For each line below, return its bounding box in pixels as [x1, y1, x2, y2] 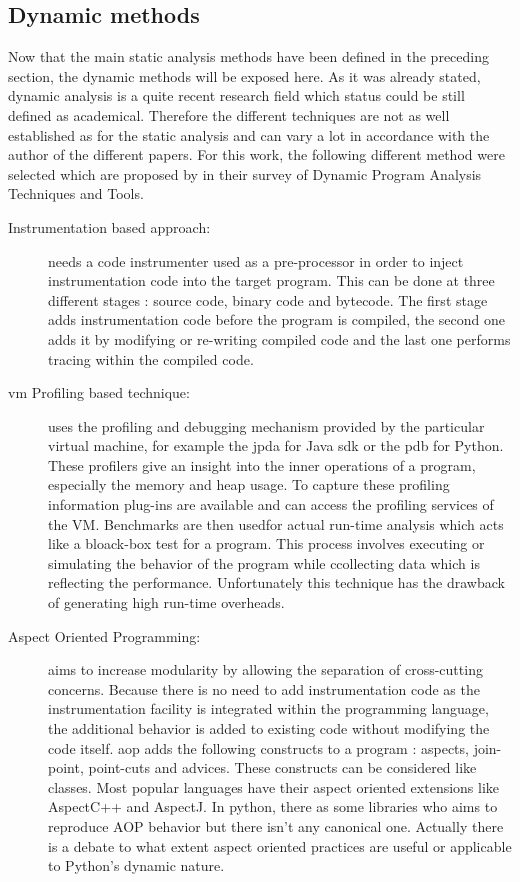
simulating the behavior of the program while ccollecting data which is [48, 552, 480, 573]
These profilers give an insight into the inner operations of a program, [48, 454, 476, 475]
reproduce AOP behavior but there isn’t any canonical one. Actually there [48, 815, 504, 836]
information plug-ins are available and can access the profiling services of [48, 494, 494, 515]
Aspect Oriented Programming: [8, 625, 201, 646]
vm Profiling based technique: [8, 382, 190, 403]
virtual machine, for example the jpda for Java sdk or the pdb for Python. [48, 435, 504, 456]
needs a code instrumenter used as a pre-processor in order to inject [48, 250, 464, 271]
